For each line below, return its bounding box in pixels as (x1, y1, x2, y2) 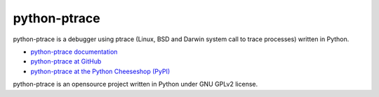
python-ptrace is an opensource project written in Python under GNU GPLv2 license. (13, 80, 258, 89)
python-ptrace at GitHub (30, 57, 102, 66)
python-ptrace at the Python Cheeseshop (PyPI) (30, 67, 171, 75)
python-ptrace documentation (30, 47, 118, 56)
